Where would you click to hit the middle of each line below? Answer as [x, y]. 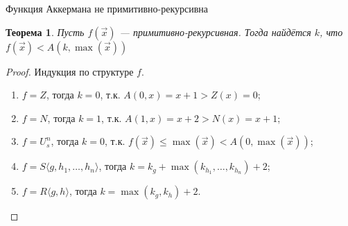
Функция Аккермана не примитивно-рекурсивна [107, 8]
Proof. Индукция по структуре [70, 71]
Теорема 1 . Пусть [45, 32]
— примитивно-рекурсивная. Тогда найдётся [215, 32]
